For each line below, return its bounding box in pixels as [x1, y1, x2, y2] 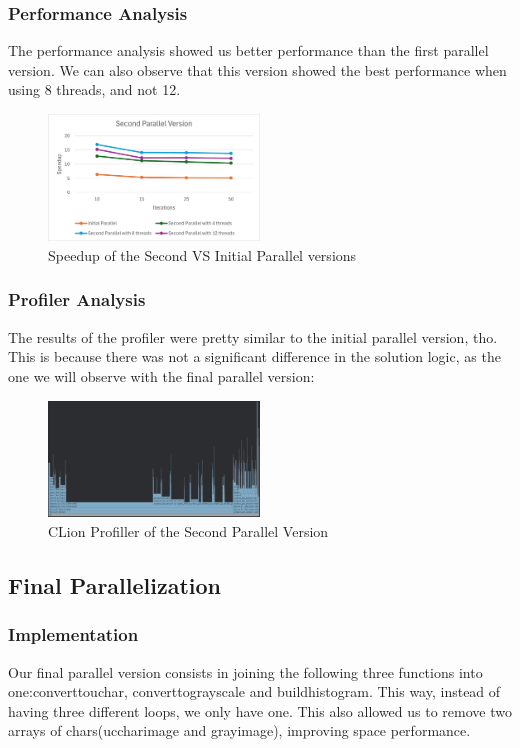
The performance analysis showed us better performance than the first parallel [8, 40, 489, 61]
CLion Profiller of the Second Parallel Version [48, 521, 329, 542]
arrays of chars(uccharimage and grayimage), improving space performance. [8, 720, 471, 741]
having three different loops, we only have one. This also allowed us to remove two [8, 700, 512, 721]
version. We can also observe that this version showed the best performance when [8, 59, 507, 80]
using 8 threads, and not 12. [8, 79, 181, 100]
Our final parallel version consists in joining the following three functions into [8, 661, 483, 682]
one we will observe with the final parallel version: [8, 365, 315, 386]
